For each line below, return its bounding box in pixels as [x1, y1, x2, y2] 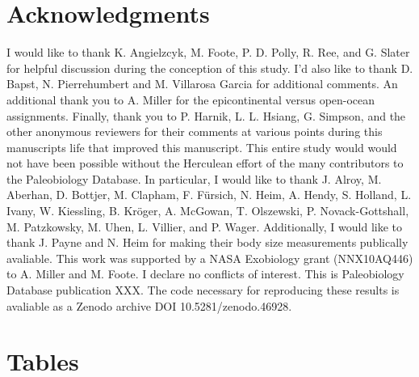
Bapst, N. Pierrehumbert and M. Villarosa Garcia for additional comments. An [6, 75, 398, 92]
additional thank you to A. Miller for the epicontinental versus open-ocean [6, 91, 375, 108]
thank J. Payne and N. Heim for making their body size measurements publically [6, 234, 409, 251]
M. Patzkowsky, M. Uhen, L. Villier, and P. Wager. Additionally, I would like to [6, 218, 403, 235]
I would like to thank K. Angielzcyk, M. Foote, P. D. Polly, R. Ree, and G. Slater [6, 44, 410, 61]
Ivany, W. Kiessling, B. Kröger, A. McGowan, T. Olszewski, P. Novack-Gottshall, [6, 202, 409, 219]
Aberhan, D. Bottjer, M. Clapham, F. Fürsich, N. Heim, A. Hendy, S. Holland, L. [6, 186, 412, 203]
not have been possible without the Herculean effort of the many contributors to [6, 155, 404, 172]
